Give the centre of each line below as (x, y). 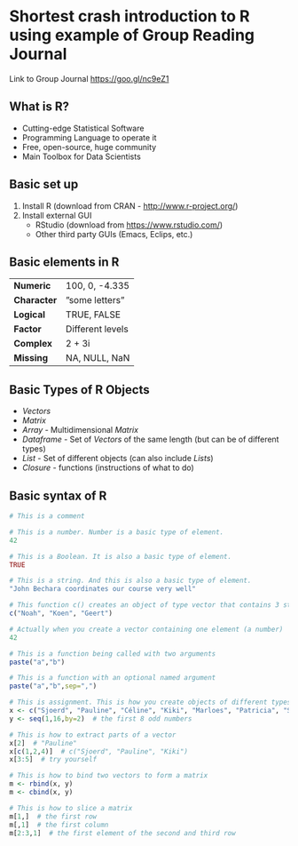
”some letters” (95, 300)
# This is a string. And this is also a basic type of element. (130, 581)
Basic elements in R (64, 262)
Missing (31, 358)
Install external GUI (57, 215)
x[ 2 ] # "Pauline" (43, 743)
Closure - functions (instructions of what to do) (108, 467)
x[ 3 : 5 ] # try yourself (53, 760)
